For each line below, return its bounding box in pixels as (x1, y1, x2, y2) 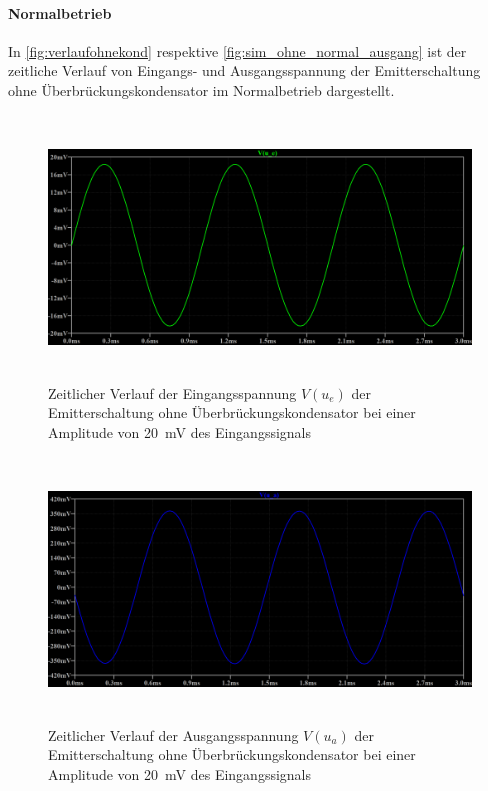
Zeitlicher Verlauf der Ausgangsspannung (48, 724, 299, 745)
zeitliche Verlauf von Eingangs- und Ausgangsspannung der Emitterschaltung (8, 60, 481, 81)
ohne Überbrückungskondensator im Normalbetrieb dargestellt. (8, 79, 395, 100)
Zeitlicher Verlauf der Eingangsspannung (48, 382, 297, 403)
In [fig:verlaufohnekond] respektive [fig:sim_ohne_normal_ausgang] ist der (8, 40, 467, 61)
